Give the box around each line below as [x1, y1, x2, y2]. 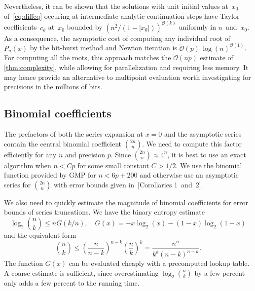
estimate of [200, 52, 233, 63]
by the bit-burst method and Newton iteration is [30, 42, 177, 53]
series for [4, 179, 31, 189]
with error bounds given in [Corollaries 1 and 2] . [53, 179, 203, 189]
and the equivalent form [4, 230, 76, 240]
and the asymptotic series [164, 129, 242, 139]
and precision [65, 149, 105, 159]
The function [4, 258, 43, 268]
